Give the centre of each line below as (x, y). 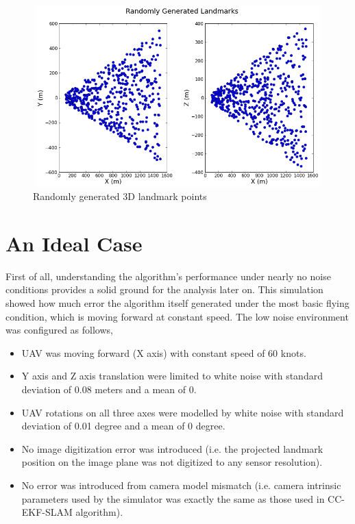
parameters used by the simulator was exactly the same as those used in (173, 498)
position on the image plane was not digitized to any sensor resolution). (172, 462)
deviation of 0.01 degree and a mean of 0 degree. (123, 426)
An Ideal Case (74, 243)
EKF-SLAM (47, 512)
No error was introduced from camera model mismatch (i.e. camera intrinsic (181, 485)
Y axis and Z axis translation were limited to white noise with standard (172, 376)
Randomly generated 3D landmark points (120, 196)
